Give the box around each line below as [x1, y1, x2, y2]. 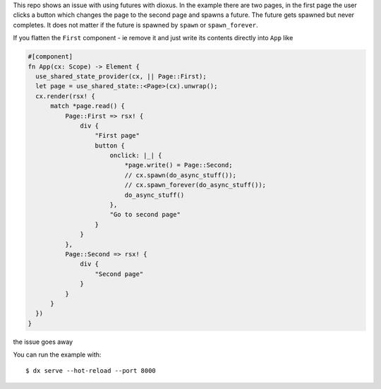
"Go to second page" [109, 210, 181, 219]
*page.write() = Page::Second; [124, 161, 233, 169]
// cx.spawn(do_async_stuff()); [124, 171, 236, 179]
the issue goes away [13, 337, 73, 346]
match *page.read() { [50, 102, 125, 110]
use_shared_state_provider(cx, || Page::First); [35, 72, 207, 80]
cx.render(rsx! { [35, 92, 95, 100]
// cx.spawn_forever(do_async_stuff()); [124, 181, 267, 189]
